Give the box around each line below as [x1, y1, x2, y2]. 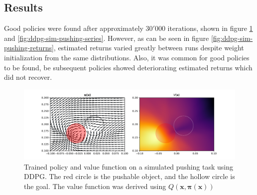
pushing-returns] [4, 42, 54, 53]
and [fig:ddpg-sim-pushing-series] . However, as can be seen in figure [4, 32, 209, 43]
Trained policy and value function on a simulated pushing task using [24, 161, 234, 172]
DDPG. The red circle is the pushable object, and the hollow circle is [24, 171, 235, 182]
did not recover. [4, 72, 52, 82]
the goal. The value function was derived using [24, 181, 166, 191]
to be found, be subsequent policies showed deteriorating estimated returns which [4, 62, 253, 72]
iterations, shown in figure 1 [167, 23, 253, 33]
